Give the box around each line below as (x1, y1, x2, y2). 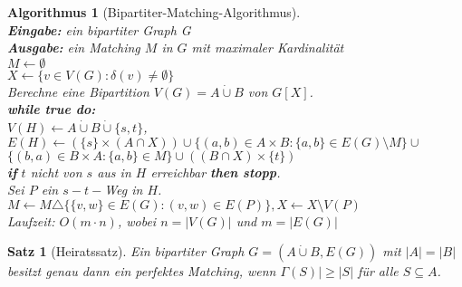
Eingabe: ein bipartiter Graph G (7, 20, 191, 39)
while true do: (7, 100, 96, 119)
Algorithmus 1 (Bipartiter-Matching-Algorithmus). (7, 3, 301, 21)
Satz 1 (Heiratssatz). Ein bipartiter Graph (7, 242, 245, 261)
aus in (97, 162, 131, 181)
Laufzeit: (7, 211, 55, 230)
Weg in (104, 180, 143, 199)
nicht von (30, 162, 82, 181)
